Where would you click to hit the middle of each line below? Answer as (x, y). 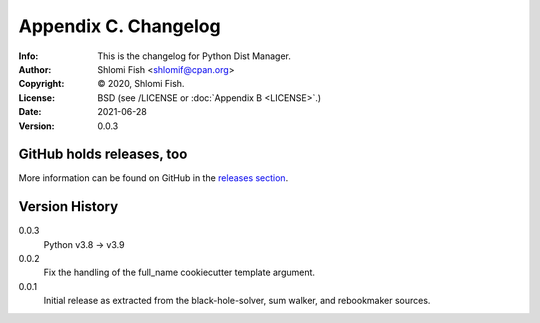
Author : (35, 69)
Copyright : (41, 84)
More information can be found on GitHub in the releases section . (153, 178)
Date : (30, 112)
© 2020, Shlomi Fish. (141, 84)
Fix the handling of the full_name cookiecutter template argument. (179, 272)
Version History (68, 206)
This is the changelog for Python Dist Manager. (194, 56)
